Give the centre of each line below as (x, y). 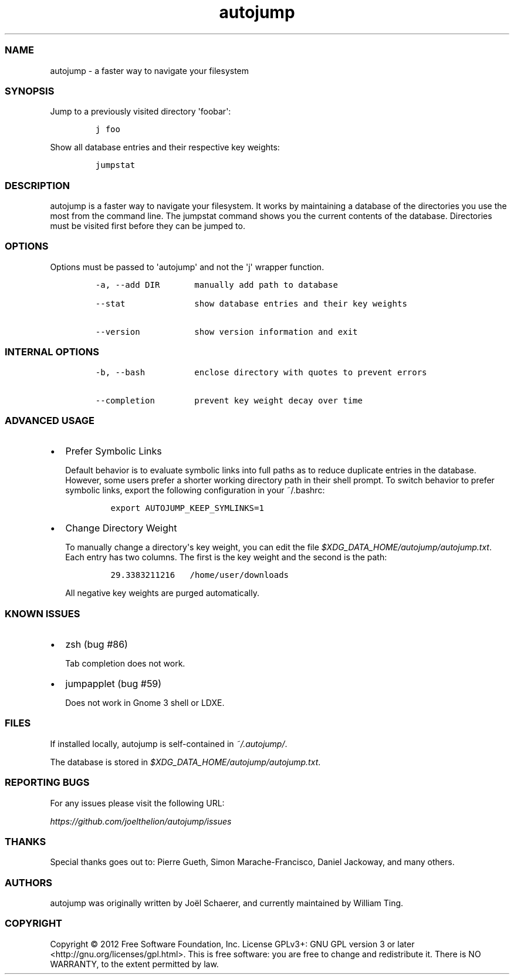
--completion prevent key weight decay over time (229, 400)
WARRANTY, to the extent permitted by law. (134, 964)
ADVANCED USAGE (50, 420)
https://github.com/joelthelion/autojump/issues (141, 821)
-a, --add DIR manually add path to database (217, 285)
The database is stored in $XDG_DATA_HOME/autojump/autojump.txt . (185, 762)
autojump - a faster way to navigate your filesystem (150, 70)
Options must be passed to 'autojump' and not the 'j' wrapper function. (187, 267)
